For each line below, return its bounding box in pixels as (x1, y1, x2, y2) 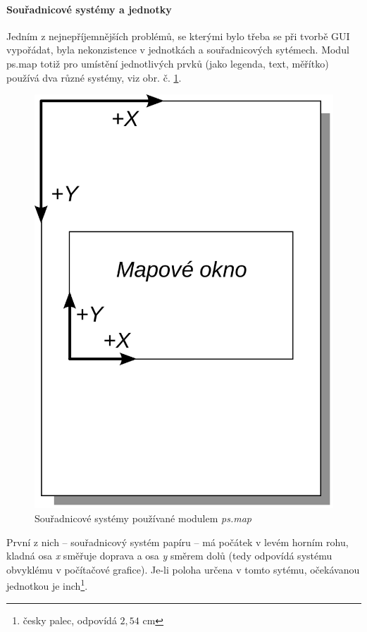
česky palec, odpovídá (23, 612, 117, 627)
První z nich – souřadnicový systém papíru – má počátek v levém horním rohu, (6, 534, 349, 549)
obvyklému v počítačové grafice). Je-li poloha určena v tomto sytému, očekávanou (6, 562, 360, 576)
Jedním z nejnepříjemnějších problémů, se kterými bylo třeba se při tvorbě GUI (6, 28, 350, 43)
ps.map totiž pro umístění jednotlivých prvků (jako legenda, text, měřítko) (6, 56, 329, 70)
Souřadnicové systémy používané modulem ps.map (35, 511, 251, 526)
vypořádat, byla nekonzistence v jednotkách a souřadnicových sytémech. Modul (6, 42, 349, 57)
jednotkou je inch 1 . (6, 576, 88, 593)
